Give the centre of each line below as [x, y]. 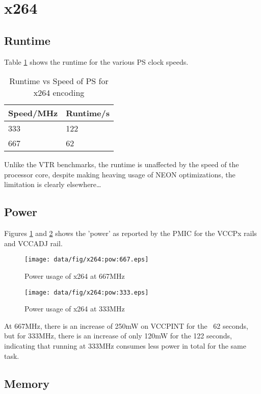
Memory [27, 383]
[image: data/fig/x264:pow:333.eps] [87, 292]
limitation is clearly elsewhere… [53, 184]
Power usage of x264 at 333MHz [75, 309]
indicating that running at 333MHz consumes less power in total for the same [125, 346]
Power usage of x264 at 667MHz [75, 276]
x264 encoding [59, 93]
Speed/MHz [33, 113]
